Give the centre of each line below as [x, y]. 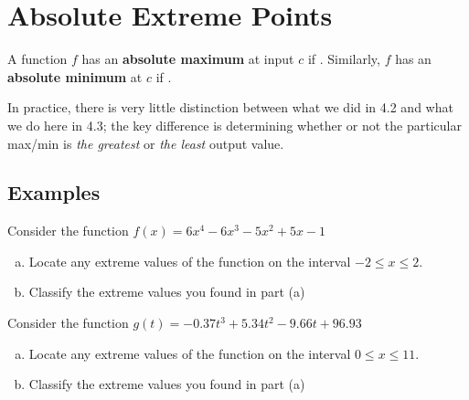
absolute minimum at [75, 76]
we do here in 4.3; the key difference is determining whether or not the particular [234, 125]
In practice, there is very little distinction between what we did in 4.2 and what [230, 107]
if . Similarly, [344, 59]
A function [37, 59]
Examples [54, 192]
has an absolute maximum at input [188, 59]
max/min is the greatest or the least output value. [146, 143]
